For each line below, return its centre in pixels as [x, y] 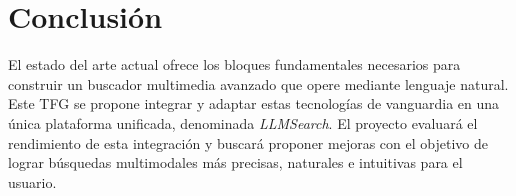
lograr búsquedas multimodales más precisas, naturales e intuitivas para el [235, 162]
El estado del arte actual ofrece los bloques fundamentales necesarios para [234, 64]
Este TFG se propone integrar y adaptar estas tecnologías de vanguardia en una [254, 103]
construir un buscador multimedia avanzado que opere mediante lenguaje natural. [258, 83]
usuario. [32, 181]
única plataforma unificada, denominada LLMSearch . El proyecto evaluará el [243, 122]
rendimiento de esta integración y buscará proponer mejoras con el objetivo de [248, 142]
